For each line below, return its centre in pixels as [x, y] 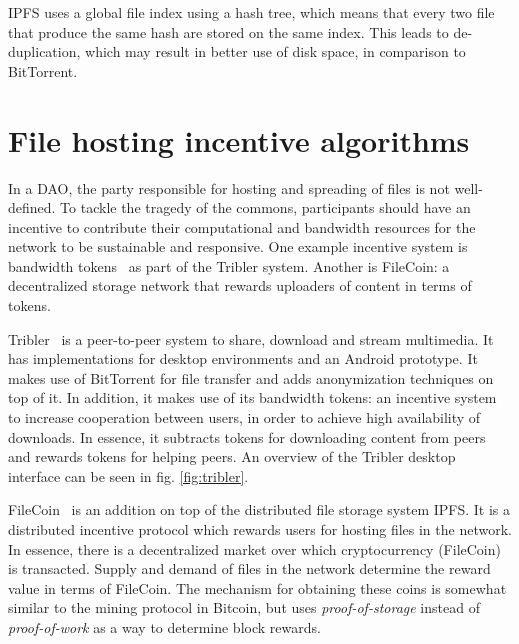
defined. [32, 207]
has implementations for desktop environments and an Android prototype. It [243, 358]
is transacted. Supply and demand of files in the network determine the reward [249, 568]
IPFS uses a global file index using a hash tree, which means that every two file [251, 12]
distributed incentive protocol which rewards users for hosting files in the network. [260, 529]
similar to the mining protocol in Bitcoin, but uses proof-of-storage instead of [244, 607]
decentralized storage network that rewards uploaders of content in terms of [240, 285]
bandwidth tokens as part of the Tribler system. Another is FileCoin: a [229, 265]
